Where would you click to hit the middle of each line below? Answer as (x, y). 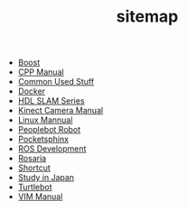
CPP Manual (41, 72)
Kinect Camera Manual (61, 111)
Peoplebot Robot (49, 130)
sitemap (147, 17)
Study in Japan (46, 178)
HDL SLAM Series (51, 101)
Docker (32, 91)
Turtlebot (35, 187)
